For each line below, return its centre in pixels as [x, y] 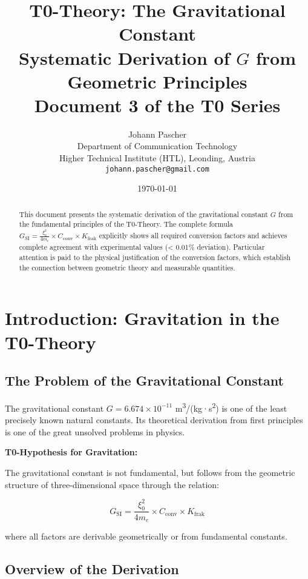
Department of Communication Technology [157, 146]
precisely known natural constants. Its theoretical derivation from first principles [154, 420]
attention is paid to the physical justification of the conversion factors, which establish [155, 257]
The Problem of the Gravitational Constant [144, 380]
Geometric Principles [157, 81]
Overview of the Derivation [92, 568]
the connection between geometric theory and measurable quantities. [127, 267]
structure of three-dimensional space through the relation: [112, 484]
